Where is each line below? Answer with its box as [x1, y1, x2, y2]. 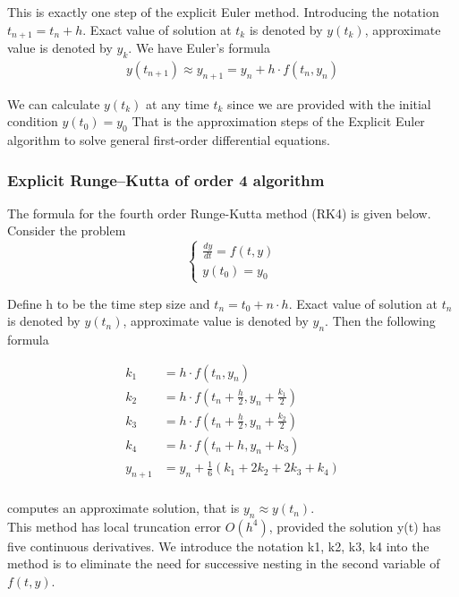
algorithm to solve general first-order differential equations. [7, 131, 330, 149]
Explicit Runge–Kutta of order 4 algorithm [7, 168, 325, 191]
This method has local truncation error [7, 516, 222, 535]
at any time [146, 94, 209, 113]
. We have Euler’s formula [128, 38, 270, 57]
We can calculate [7, 94, 100, 113]
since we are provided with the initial [227, 94, 431, 113]
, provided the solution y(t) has [268, 516, 441, 535]
